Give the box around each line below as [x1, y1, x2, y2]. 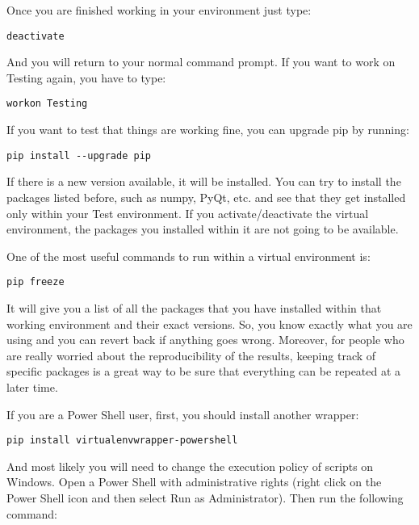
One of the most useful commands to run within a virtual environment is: [6, 247, 371, 264]
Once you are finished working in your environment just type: [6, 2, 312, 18]
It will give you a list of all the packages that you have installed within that [6, 299, 382, 316]
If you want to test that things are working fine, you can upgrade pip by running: [6, 121, 409, 138]
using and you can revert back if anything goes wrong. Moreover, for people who [6, 331, 404, 348]
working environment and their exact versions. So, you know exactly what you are [6, 315, 413, 332]
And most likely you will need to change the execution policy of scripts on [6, 457, 374, 474]
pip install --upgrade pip [6, 149, 151, 162]
